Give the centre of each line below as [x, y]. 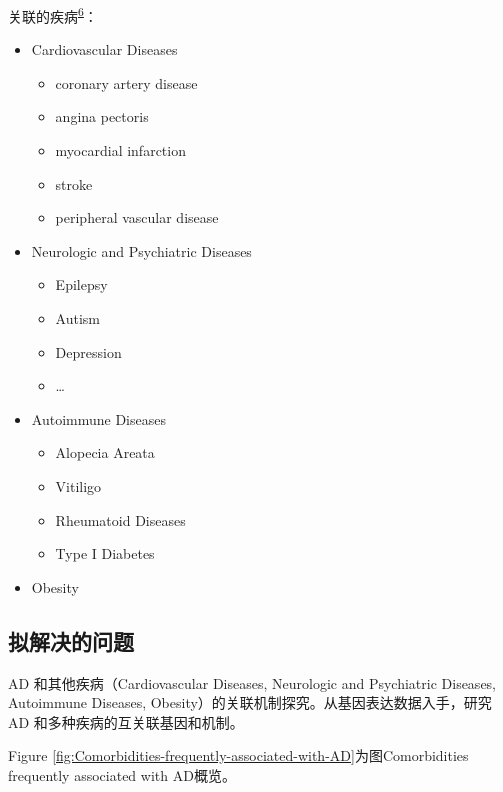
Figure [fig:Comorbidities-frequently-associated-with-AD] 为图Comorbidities [238, 755]
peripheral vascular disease [137, 217]
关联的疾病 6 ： [53, 14]
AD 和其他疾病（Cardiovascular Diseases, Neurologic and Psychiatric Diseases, [252, 682]
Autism [78, 318]
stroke [74, 183]
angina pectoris [102, 116]
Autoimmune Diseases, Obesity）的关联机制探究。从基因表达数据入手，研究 [250, 702]
